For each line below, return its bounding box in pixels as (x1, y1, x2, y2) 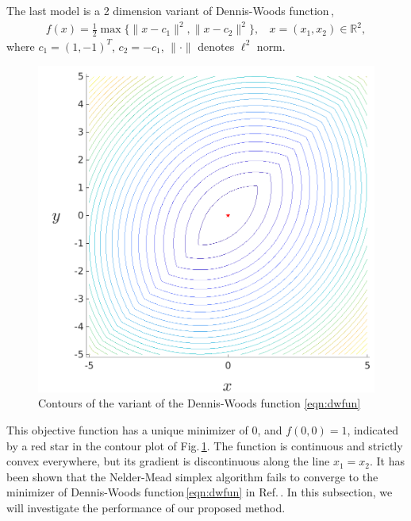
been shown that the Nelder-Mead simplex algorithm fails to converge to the (6, 468, 378, 484)
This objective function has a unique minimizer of (6, 422, 248, 438)
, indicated (347, 422, 398, 438)
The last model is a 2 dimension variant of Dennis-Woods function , (6, 2, 334, 18)
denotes (198, 37, 235, 54)
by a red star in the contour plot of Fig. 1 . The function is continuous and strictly (6, 437, 403, 453)
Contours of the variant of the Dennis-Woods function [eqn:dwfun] (38, 395, 361, 411)
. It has (369, 453, 405, 469)
